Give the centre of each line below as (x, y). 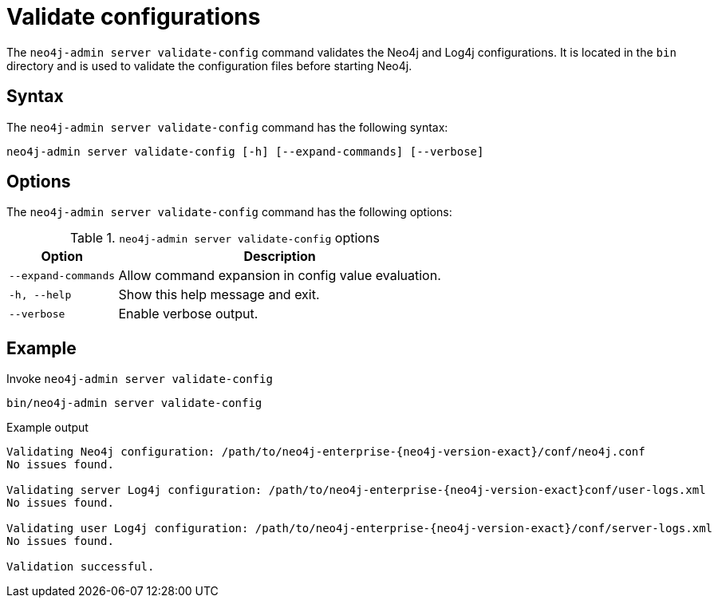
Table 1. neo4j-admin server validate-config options (225, 238)
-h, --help (40, 294)
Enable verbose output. (188, 314)
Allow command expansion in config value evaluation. (280, 276)
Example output (47, 428)
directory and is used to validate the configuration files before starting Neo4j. (209, 65)
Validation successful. (81, 567)
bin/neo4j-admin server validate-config (134, 403)
